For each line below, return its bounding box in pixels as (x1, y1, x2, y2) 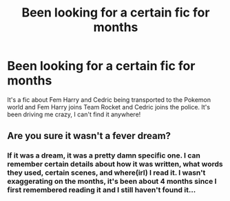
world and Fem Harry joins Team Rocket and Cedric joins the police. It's (7, 103, 211, 111)
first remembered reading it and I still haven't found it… (7, 185, 196, 195)
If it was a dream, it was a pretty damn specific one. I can (7, 151, 201, 160)
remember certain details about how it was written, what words (7, 160, 223, 169)
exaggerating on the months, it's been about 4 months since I (7, 177, 217, 187)
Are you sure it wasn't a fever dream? (7, 130, 171, 142)
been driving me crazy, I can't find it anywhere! (7, 110, 141, 118)
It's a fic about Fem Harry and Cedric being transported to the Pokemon (7, 95, 211, 104)
